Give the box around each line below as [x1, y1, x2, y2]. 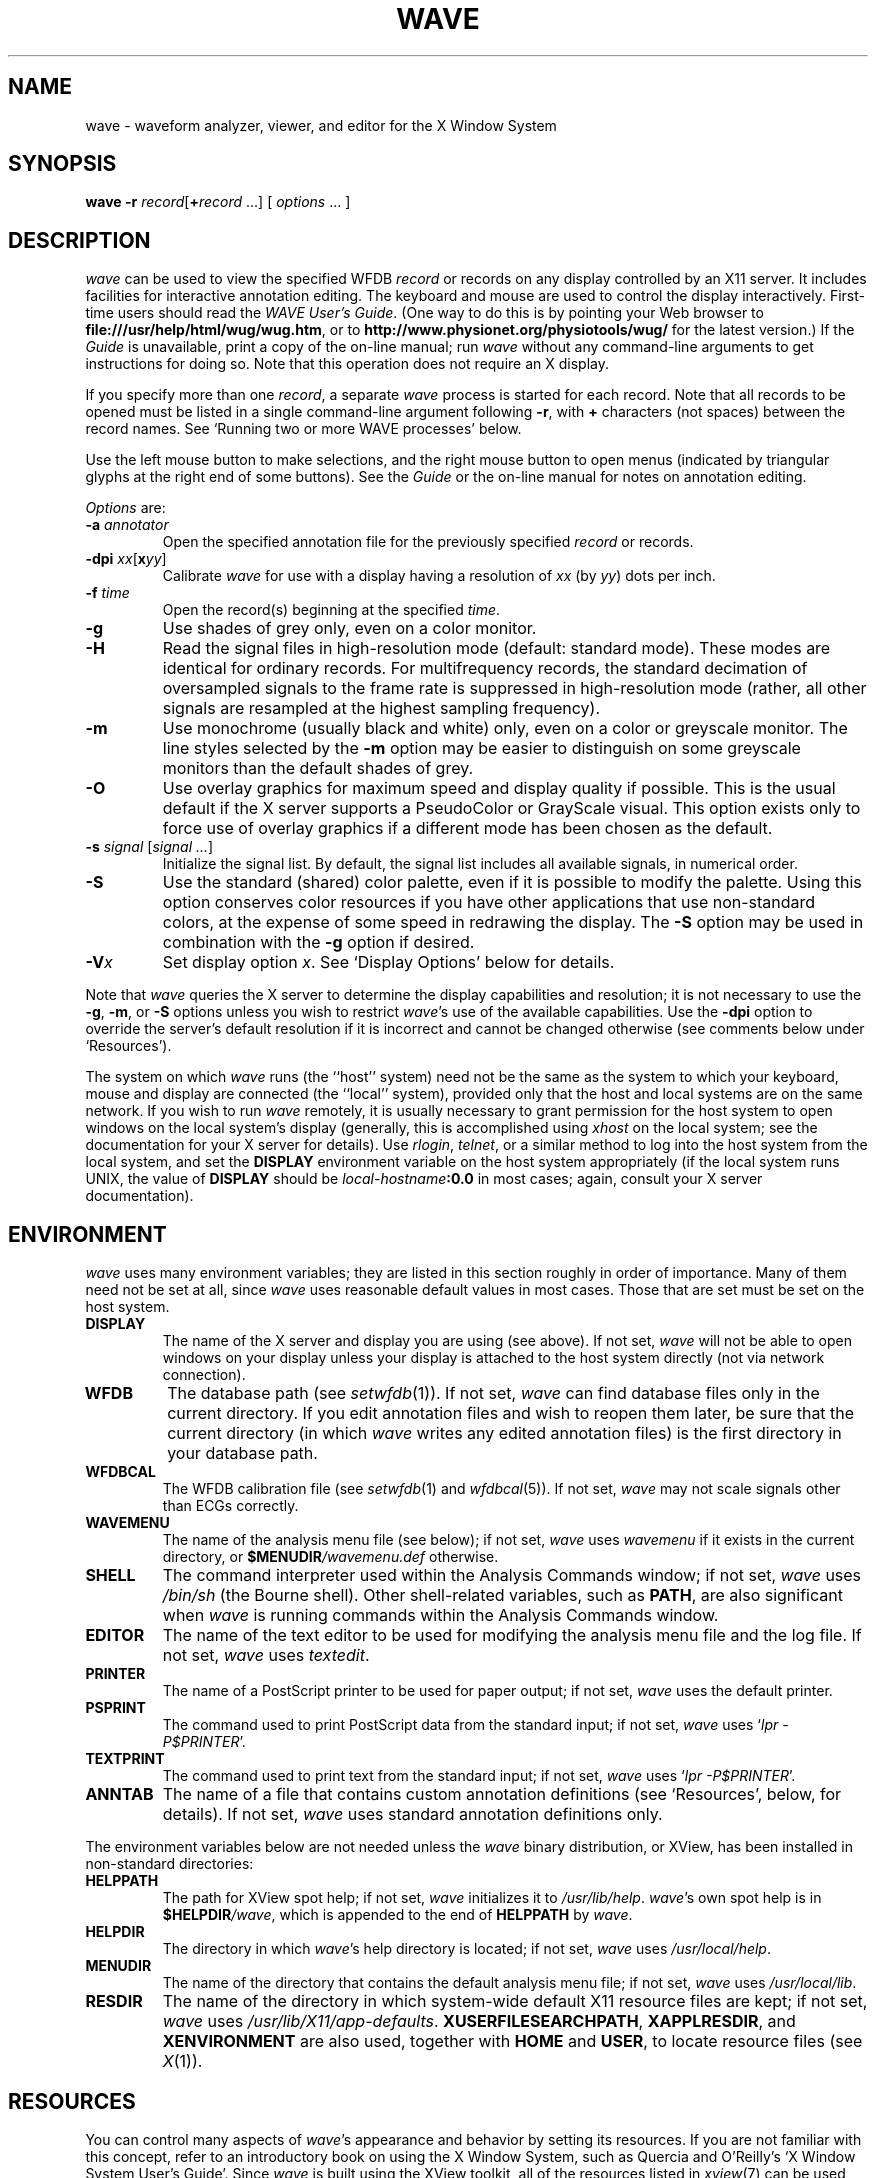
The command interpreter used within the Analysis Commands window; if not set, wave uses [162, 1565, 862, 1586]
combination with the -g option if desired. [162, 932, 475, 953]
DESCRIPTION [8, 227, 151, 253]
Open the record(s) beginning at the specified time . [162, 601, 501, 619]
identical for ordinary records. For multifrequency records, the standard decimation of [162, 658, 808, 679]
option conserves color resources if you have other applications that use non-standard [162, 892, 816, 913]
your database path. [167, 1443, 318, 1464]
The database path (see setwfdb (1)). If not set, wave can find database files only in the [167, 1383, 820, 1404]
